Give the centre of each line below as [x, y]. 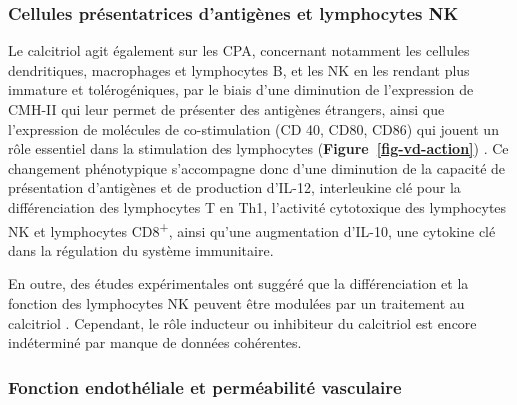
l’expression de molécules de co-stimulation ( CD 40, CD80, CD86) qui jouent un [253, 128]
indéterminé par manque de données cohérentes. [155, 342]
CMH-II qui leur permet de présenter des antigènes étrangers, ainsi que [226, 109]
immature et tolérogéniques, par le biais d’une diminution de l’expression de [241, 89]
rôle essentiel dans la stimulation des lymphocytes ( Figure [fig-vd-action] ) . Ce [258, 148]
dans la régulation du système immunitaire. [141, 249]
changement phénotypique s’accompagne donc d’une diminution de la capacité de [257, 167]
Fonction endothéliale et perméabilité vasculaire [205, 386]
